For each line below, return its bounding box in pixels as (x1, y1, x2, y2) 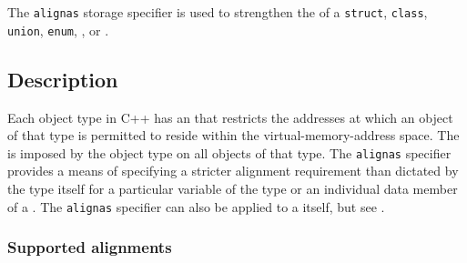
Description (7, 65, 118, 93)
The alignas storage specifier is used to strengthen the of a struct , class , (7, 3, 428, 21)
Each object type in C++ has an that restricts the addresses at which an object (7, 107, 453, 126)
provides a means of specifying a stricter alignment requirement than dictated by (7, 161, 459, 180)
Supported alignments (7, 236, 172, 258)
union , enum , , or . (7, 20, 109, 39)
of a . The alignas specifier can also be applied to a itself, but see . (7, 197, 385, 216)
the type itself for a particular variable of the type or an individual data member (7, 178, 458, 197)
